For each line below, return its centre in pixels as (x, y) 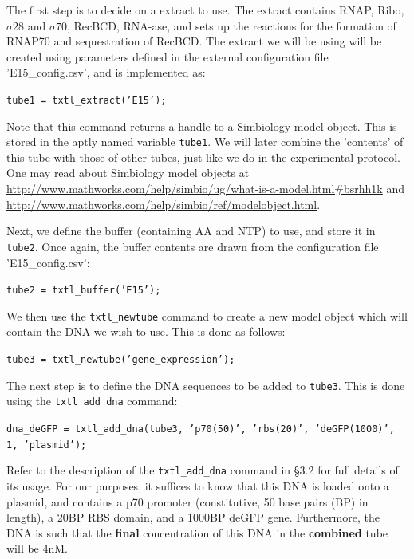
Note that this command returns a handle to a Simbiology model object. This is (202, 126)
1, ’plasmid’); (47, 445)
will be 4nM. (37, 548)
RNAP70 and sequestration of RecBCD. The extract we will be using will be (194, 41)
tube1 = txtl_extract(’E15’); (87, 100)
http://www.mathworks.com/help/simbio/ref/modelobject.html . (164, 204)
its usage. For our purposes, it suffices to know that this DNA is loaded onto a (198, 485)
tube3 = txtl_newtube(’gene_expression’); (121, 360)
